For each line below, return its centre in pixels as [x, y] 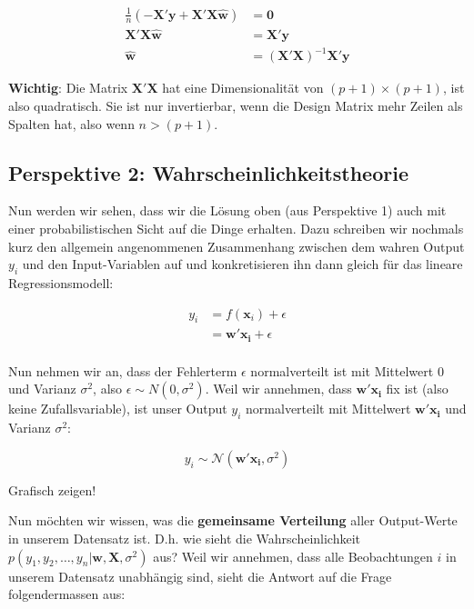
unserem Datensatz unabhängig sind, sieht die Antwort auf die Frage [200, 576]
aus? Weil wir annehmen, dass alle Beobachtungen [293, 556]
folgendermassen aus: [67, 594]
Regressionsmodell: [61, 282]
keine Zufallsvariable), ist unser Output [118, 409]
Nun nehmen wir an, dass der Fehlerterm [123, 370]
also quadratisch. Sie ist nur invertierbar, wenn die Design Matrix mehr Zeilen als [236, 105]
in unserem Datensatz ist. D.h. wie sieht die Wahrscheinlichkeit [185, 538]
